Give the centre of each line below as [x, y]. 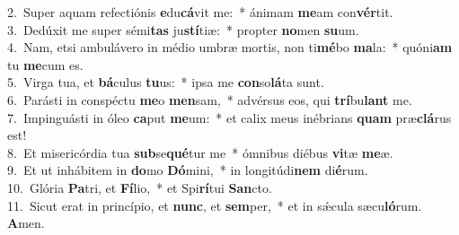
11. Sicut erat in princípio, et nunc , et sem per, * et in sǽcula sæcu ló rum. [215, 205]
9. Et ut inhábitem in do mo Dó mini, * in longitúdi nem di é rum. [188, 170]
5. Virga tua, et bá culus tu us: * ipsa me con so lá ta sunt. [166, 82]
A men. [26, 223]
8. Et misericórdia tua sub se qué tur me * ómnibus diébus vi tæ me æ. [200, 152]
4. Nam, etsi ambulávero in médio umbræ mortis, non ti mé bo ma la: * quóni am [230, 47]
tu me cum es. [45, 64]
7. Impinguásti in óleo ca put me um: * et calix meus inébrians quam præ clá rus [229, 117]
